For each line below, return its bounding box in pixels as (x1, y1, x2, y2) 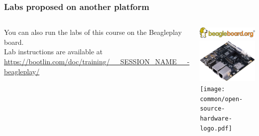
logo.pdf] (200, 125, 232, 132)
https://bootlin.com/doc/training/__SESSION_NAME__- (4, 56, 190, 66)
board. (4, 36, 24, 47)
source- (200, 105, 225, 113)
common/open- (200, 95, 243, 103)
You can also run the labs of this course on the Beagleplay (4, 27, 182, 37)
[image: (200, 86, 225, 93)
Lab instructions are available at (4, 46, 103, 57)
